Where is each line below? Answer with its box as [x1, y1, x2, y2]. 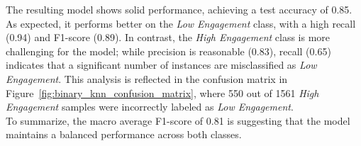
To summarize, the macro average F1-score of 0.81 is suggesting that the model [6, 113, 350, 128]
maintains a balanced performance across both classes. [6, 127, 242, 142]
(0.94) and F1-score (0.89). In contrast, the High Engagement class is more [6, 30, 331, 45]
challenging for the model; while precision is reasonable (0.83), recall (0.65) [6, 43, 331, 58]
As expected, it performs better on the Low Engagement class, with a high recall [6, 16, 356, 30]
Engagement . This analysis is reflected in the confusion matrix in [6, 71, 288, 86]
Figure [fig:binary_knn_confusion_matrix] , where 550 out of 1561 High [6, 85, 319, 100]
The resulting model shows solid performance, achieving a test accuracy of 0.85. [6, 2, 352, 16]
